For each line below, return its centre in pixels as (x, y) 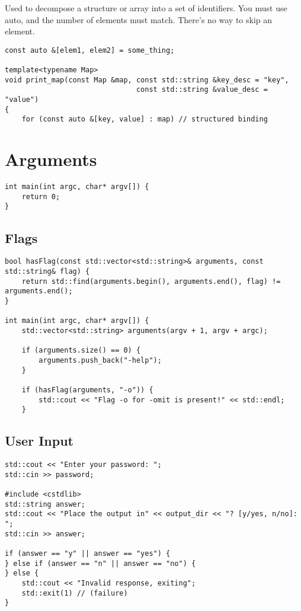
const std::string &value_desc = (202, 90)
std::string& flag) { (47, 271)
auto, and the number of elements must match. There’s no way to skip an (139, 19)
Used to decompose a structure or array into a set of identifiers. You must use (146, 8)
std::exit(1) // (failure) (75, 593)
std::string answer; (45, 504)
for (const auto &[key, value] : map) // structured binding (145, 119)
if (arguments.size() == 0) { (81, 351)
